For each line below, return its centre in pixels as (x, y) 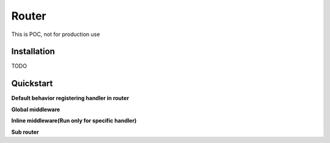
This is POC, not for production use (56, 34)
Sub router (25, 132)
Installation (33, 52)
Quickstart (32, 83)
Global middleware (36, 109)
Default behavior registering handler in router (70, 98)
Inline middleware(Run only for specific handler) (74, 121)
